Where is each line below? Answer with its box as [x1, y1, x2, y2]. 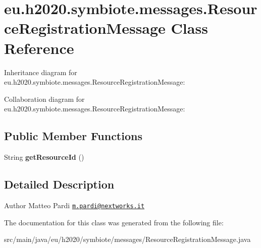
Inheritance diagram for [4, 67, 77, 77]
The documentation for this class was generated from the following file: [4, 217, 224, 227]
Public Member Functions [4, 128, 142, 144]
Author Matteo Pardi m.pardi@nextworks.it [4, 200, 145, 210]
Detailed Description [4, 176, 115, 192]
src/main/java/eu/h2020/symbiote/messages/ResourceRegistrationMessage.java [4, 234, 251, 244]
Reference [4, 37, 74, 58]
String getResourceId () [4, 152, 84, 162]
